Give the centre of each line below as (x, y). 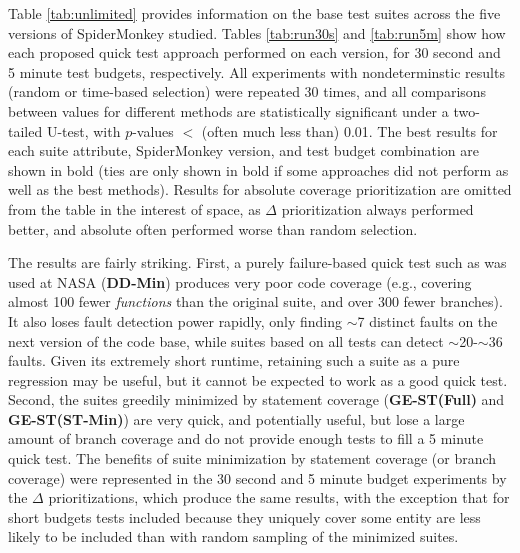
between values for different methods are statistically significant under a (228, 110)
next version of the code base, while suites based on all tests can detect (226, 340)
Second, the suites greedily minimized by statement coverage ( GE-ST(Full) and (256, 399)
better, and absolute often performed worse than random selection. (213, 228)
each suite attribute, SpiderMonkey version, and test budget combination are (243, 150)
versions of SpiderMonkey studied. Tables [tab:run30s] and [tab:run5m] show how (257, 32)
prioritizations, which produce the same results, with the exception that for (279, 497)
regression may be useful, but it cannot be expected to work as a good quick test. (258, 379)
